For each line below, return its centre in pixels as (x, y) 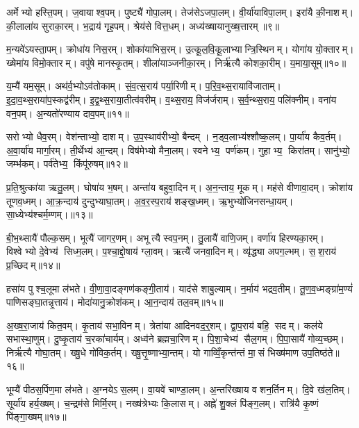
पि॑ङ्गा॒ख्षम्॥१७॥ (36, 417)
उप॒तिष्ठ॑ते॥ (320, 352)
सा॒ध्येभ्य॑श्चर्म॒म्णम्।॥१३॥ (50, 214)
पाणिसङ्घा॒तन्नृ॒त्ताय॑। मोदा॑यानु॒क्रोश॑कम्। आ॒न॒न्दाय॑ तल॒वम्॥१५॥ (115, 302)
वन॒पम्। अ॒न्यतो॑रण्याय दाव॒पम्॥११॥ (68, 113)
